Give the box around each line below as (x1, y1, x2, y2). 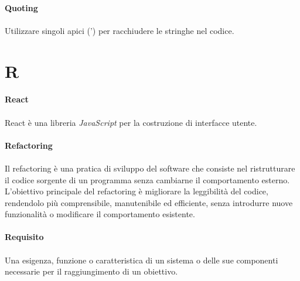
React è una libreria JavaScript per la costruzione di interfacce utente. (5, 116, 257, 128)
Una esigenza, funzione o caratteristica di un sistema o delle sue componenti (5, 253, 278, 266)
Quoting (5, 1, 38, 13)
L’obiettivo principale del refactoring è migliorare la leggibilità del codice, (5, 185, 268, 197)
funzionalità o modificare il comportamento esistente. (5, 208, 195, 220)
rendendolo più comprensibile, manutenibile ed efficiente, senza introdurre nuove (5, 196, 293, 208)
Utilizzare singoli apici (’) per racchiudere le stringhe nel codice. (5, 24, 234, 36)
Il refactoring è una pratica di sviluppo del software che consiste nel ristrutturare (5, 162, 295, 174)
